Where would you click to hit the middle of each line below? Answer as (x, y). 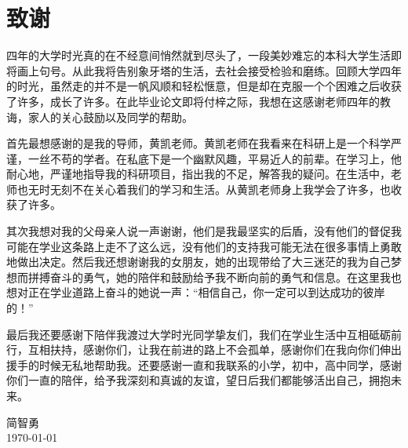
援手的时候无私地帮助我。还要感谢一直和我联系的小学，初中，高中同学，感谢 (204, 364)
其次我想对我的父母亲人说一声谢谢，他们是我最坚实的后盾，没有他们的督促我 (204, 231)
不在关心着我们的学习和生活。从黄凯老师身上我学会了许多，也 (231, 189)
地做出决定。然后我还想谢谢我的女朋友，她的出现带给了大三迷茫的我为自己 (199, 262)
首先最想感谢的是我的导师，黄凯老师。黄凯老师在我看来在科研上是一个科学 (199, 143)
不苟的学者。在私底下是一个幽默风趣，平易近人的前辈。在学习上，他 (226, 158)
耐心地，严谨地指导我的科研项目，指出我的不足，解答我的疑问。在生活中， (199, 174)
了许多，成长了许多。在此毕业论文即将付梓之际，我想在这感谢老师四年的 (193, 101)
